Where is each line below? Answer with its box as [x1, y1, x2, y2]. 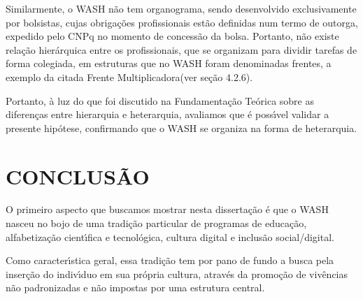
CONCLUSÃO [6, 161, 150, 190]
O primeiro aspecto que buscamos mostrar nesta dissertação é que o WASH [6, 202, 329, 217]
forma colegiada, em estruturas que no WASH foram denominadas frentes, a [6, 56, 332, 71]
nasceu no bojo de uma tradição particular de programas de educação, [6, 216, 307, 231]
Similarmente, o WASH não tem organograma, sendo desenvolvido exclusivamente [6, 1, 357, 15]
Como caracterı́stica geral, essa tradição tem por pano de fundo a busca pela [6, 253, 334, 268]
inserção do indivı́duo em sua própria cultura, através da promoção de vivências [6, 266, 348, 281]
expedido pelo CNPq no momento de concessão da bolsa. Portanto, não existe [6, 29, 339, 43]
